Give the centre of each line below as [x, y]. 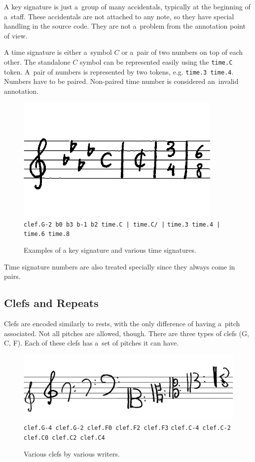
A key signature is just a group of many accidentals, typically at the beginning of [127, 6]
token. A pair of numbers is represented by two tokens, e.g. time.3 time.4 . [119, 71]
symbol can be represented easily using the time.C [156, 61]
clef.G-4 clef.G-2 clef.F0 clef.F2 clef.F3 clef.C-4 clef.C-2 [127, 428]
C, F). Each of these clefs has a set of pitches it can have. [91, 343]
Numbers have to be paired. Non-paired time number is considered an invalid [121, 81]
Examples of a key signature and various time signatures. [110, 250]
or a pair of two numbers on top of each [182, 52]
